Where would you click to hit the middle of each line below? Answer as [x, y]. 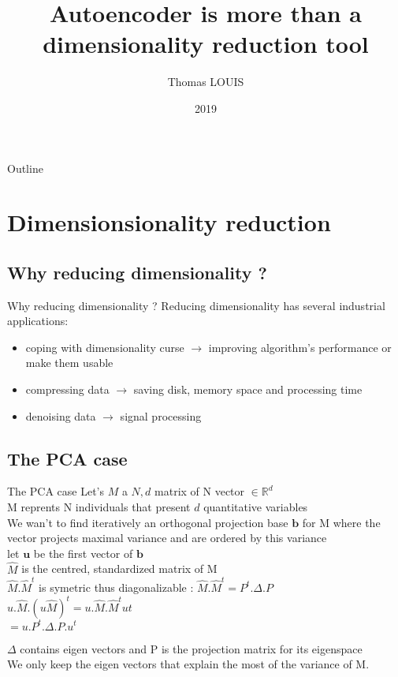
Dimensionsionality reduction [169, 222]
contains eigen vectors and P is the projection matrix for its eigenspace [191, 648]
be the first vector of [83, 553]
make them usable [69, 363]
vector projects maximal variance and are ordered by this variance [167, 538]
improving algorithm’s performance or [300, 347]
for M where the [341, 522]
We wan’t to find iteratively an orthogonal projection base [148, 522]
